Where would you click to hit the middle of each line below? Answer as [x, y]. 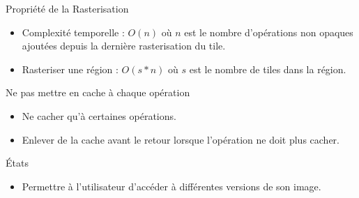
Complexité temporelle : [73, 32]
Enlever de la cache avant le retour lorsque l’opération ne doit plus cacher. [181, 139]
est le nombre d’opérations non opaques [269, 32]
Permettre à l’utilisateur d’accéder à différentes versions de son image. [171, 186]
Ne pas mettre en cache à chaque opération [98, 92]
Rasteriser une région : [70, 69]
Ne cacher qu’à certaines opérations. [99, 115]
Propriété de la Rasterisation [67, 8]
